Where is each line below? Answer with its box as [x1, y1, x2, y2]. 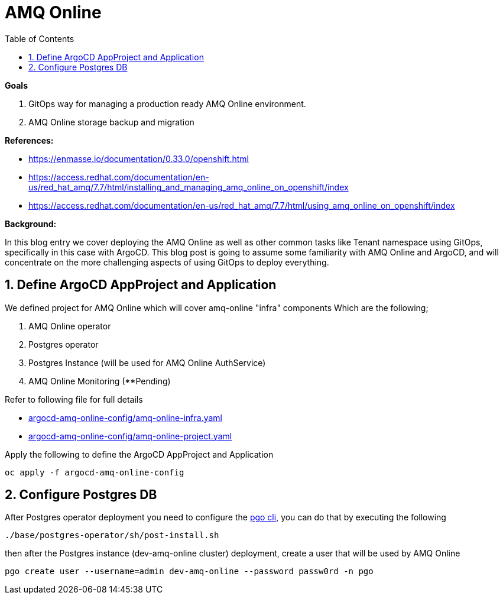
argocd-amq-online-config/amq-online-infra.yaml [28, 412, 222, 423]
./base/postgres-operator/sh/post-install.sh [5, 530, 219, 540]
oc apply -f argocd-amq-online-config [5, 467, 184, 477]
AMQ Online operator [28, 320, 111, 331]
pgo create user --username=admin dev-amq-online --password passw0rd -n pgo [5, 566, 374, 577]
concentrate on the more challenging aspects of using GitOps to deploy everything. [5, 257, 329, 267]
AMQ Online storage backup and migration [28, 116, 194, 127]
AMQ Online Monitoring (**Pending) [28, 375, 171, 386]
